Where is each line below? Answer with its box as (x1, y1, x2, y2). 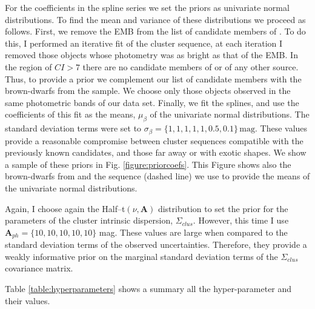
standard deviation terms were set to (5, 122, 142, 135)
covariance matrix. (5, 262, 73, 274)
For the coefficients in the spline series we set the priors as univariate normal (5, 1, 290, 13)
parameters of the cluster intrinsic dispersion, (5, 214, 173, 227)
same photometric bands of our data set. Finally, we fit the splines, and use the (5, 96, 299, 108)
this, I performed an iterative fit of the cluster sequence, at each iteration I (5, 36, 283, 49)
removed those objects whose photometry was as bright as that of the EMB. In (5, 48, 298, 61)
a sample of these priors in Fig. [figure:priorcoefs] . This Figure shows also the (5, 158, 291, 170)
